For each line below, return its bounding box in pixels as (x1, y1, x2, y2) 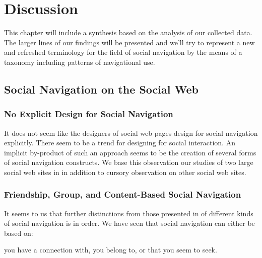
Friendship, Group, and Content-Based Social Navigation (4, 188, 241, 201)
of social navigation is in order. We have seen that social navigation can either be (4, 218, 255, 228)
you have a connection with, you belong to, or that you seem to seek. (4, 244, 217, 255)
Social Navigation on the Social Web (4, 81, 199, 97)
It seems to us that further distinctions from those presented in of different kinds (4, 208, 253, 218)
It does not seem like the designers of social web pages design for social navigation (4, 127, 258, 138)
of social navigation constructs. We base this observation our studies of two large (4, 157, 253, 167)
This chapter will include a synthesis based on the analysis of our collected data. (4, 27, 252, 38)
